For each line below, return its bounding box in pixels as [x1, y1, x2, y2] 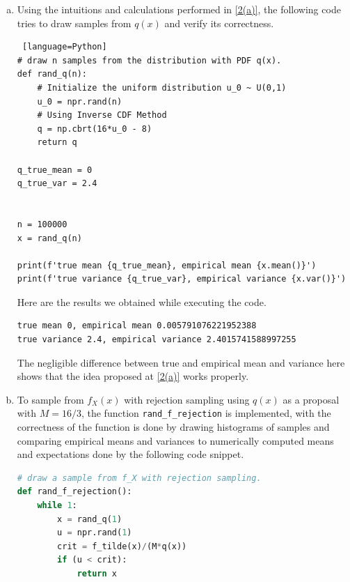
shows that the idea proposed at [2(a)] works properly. [17, 369, 249, 383]
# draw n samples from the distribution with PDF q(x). [17, 55, 282, 66]
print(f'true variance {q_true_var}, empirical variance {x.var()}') [17, 274, 347, 284]
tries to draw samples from [17, 15, 132, 30]
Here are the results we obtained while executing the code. [17, 294, 267, 309]
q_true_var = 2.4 [17, 178, 97, 189]
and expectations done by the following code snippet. [17, 447, 244, 461]
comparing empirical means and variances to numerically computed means [17, 433, 334, 447]
